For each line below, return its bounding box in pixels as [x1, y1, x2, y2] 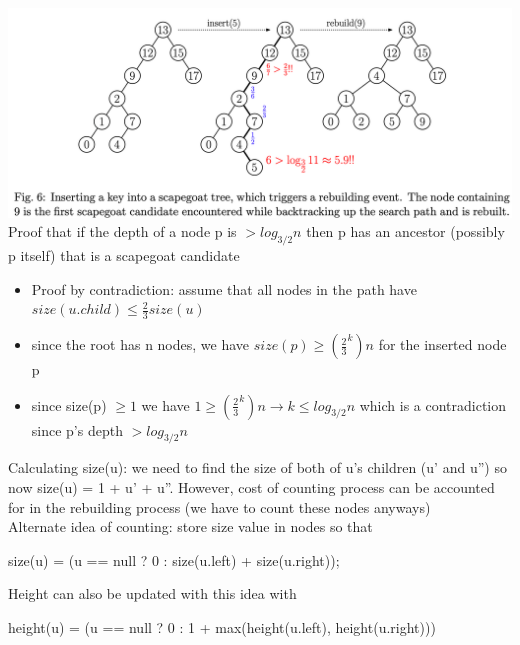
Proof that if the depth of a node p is [8, 221, 237, 242]
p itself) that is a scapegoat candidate [8, 245, 240, 266]
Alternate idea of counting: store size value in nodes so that [8, 516, 373, 537]
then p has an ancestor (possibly [306, 221, 505, 242]
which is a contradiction [359, 394, 507, 415]
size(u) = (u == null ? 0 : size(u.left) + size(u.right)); [8, 549, 340, 570]
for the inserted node [378, 334, 507, 355]
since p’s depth [31, 419, 123, 440]
